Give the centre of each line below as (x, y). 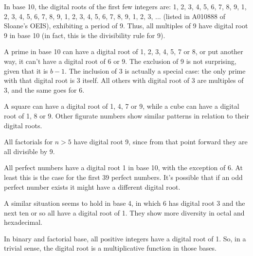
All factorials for (28, 142)
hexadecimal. (23, 222)
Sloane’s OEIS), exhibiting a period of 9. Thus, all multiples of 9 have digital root (126, 26)
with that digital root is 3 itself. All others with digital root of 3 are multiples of (124, 80)
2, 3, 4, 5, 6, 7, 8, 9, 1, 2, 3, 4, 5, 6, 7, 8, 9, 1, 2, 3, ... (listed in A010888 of (115, 16)
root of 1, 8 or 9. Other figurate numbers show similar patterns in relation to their (126, 115)
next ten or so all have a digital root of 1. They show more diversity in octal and (124, 212)
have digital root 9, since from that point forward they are (161, 142)
